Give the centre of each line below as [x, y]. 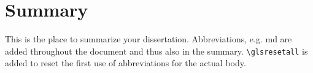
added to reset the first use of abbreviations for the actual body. [126, 63]
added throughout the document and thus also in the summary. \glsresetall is [156, 51]
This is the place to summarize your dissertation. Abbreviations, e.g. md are [149, 39]
